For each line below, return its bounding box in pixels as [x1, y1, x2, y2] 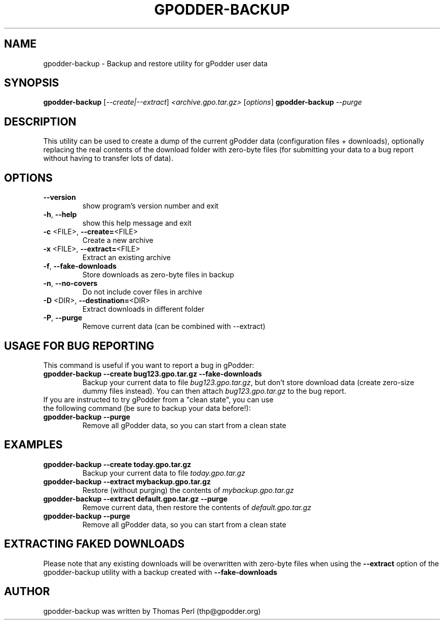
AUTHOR [4, 585, 50, 598]
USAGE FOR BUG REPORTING [4, 339, 155, 352]
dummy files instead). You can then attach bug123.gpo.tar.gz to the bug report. [82, 386, 346, 395]
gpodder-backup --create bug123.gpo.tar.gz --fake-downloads [43, 369, 262, 378]
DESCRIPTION [4, 115, 77, 128]
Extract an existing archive [82, 253, 171, 262]
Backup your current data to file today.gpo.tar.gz [82, 468, 245, 477]
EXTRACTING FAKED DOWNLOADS [4, 537, 185, 551]
